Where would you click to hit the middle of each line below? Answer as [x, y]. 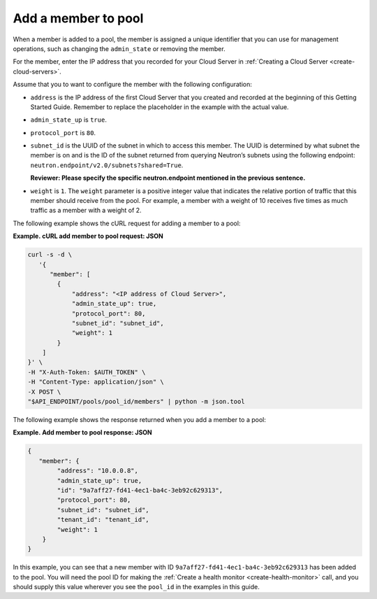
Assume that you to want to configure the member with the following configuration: [133, 85]
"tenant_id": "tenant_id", [103, 520]
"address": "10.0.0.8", [98, 471]
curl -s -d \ [50, 255]
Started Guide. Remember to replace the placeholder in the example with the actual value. [160, 107]
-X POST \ [44, 392]
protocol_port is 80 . [63, 132]
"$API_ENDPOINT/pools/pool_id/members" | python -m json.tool [136, 402]
